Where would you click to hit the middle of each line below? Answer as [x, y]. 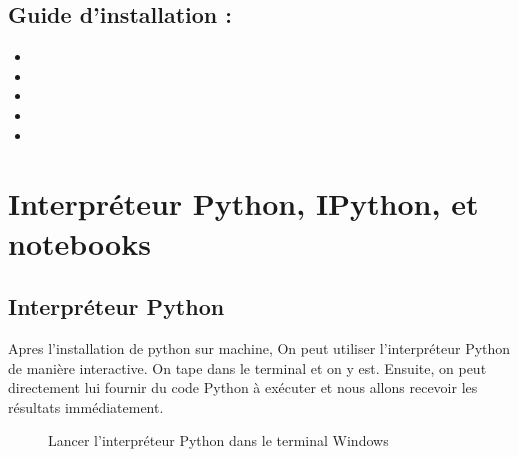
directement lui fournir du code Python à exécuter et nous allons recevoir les [243, 387]
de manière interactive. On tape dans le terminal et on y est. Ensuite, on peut [247, 367]
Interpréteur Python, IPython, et [243, 203]
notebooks [79, 242]
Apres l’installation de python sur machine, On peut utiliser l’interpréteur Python [259, 347]
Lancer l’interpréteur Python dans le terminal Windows [218, 440]
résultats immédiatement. [86, 406]
